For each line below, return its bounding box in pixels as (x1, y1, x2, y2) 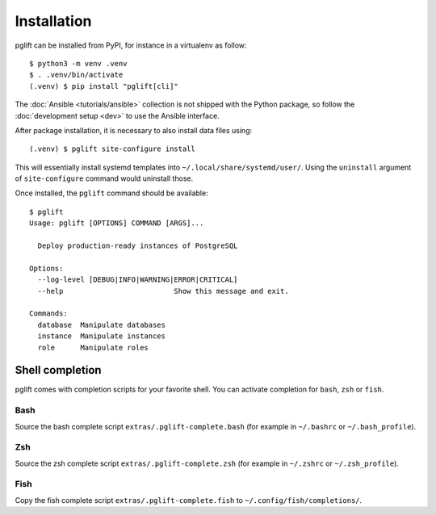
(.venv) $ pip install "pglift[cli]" (29, 82, 179, 90)
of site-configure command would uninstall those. (15, 174, 194, 183)
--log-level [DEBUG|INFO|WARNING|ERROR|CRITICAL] (37, 275, 238, 284)
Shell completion (15, 363, 102, 377)
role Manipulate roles (37, 343, 149, 352)
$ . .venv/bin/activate (29, 70, 124, 80)
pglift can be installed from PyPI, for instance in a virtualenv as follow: (15, 40, 247, 50)
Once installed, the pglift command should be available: (15, 188, 209, 198)
